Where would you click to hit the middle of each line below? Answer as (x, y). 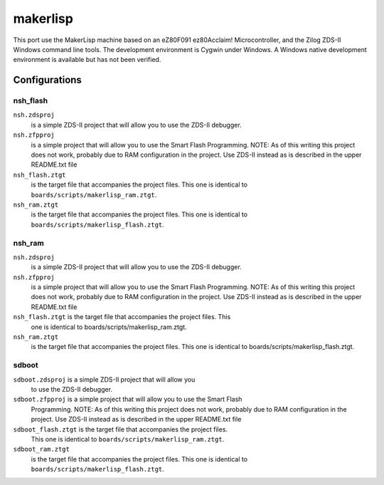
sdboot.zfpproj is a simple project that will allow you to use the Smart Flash (128, 400)
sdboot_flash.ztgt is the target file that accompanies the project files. (120, 429)
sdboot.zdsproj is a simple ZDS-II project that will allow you (104, 379)
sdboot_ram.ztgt (42, 449)
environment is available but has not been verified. (87, 60)
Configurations (47, 80)
